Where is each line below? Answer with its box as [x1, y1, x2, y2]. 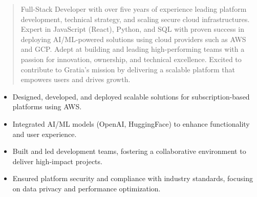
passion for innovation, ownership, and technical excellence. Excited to [20, 53, 242, 64]
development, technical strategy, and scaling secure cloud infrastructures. [20, 13, 250, 24]
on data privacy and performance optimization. [12, 183, 161, 193]
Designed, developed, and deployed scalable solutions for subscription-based [12, 91, 250, 102]
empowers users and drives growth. [20, 74, 131, 85]
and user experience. [12, 128, 77, 139]
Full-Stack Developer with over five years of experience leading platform [20, 4, 247, 14]
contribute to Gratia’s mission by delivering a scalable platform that [20, 64, 235, 74]
